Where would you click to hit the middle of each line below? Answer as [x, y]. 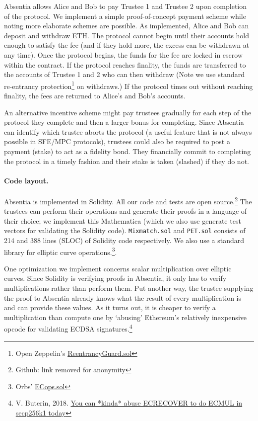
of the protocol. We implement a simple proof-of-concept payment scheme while [125, 16]
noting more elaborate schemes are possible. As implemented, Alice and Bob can [127, 26]
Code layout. [26, 180]
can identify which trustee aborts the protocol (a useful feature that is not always [128, 131]
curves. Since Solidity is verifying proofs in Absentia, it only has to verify [115, 278]
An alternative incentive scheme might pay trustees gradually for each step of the [128, 112]
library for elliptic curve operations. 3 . [61, 251]
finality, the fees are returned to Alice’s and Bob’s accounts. [95, 95]
